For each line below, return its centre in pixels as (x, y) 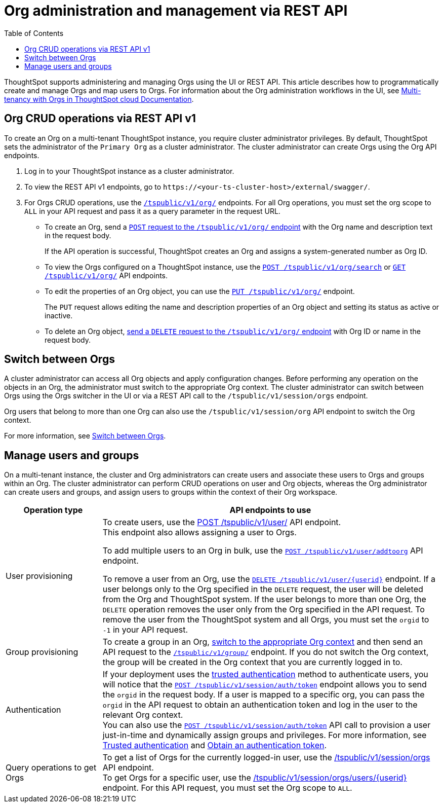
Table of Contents (34, 33)
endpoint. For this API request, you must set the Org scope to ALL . (227, 788)
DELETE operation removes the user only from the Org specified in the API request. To (264, 610)
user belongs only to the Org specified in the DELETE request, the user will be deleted (263, 589)
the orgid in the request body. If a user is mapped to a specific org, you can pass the (264, 695)
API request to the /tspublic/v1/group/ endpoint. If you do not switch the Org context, (266, 652)
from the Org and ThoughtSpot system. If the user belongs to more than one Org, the (264, 599)
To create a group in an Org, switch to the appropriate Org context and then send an (263, 642)
